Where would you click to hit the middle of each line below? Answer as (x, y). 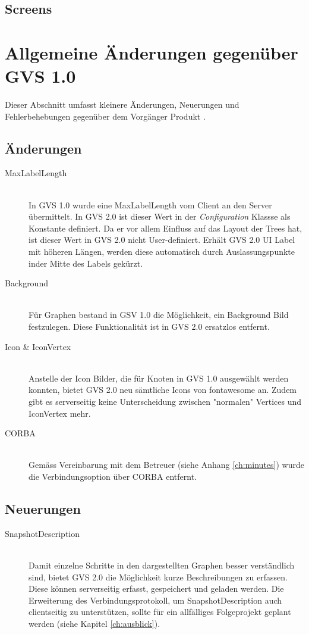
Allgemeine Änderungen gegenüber (152, 52)
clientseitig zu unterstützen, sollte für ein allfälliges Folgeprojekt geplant (160, 612)
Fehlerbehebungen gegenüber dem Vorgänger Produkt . (105, 116)
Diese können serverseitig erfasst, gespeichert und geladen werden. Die (156, 588)
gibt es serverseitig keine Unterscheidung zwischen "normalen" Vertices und (165, 401)
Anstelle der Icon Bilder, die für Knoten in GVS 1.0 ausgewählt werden (159, 378)
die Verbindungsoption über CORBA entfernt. (113, 476)
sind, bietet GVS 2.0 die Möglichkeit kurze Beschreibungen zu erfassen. (158, 577)
